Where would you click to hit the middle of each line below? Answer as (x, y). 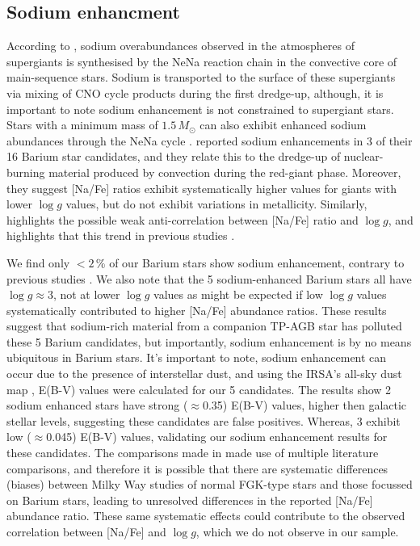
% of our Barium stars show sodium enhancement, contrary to (250, 262)
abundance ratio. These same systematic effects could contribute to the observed (206, 516)
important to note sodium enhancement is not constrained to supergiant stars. (200, 109)
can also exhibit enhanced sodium (283, 125)
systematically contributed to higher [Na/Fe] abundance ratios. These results (197, 310)
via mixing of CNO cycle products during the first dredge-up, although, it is (195, 92)
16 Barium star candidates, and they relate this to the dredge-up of (174, 156)
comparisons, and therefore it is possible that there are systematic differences (197, 468)
